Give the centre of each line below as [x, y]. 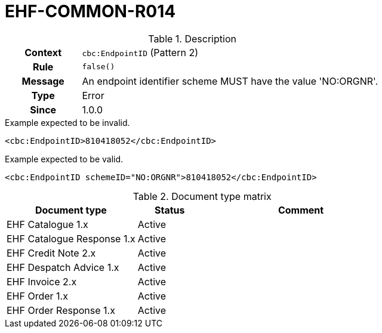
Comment [301, 210]
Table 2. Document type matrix [202, 196]
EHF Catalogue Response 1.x [71, 238]
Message [43, 81]
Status [170, 210]
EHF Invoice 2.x [42, 281]
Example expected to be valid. [64, 159]
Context [43, 52]
